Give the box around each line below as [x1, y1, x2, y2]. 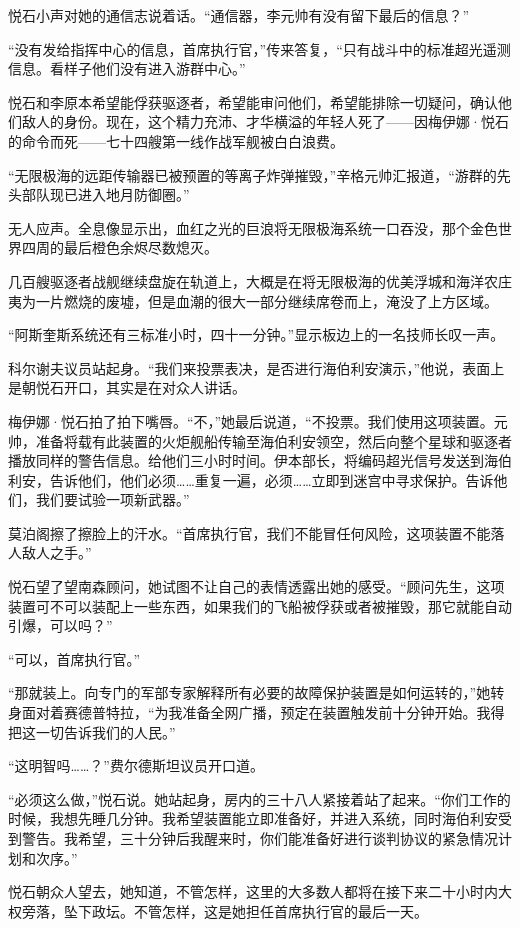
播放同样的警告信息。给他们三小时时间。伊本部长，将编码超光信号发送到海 [8, 450, 498, 471]
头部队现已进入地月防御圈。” [8, 184, 190, 205]
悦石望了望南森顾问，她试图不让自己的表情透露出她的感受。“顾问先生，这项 [8, 576, 505, 597]
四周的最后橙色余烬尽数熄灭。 [21, 237, 218, 258]
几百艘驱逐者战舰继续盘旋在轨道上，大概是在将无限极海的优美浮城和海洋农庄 [8, 270, 512, 291]
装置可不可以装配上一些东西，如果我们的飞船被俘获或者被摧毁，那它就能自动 [8, 595, 512, 616]
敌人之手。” [21, 542, 92, 563]
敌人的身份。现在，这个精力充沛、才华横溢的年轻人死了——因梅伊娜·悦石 [21, 111, 509, 132]
